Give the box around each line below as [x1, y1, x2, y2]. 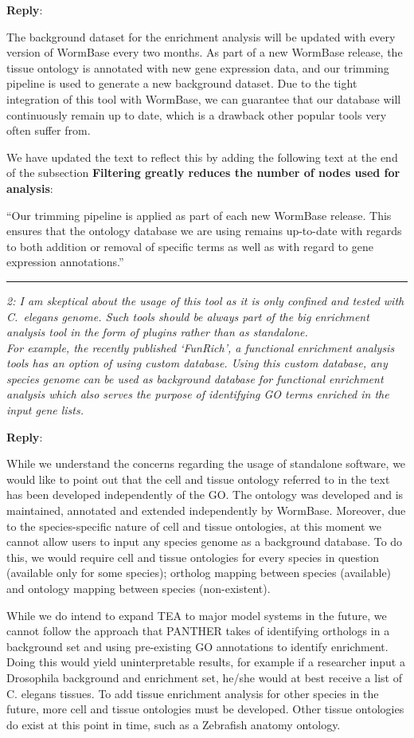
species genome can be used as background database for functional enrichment [6, 370, 384, 387]
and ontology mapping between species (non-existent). [6, 580, 271, 596]
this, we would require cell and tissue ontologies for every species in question [6, 548, 380, 565]
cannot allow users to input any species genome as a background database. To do [6, 533, 403, 550]
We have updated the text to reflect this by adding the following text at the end [6, 148, 398, 165]
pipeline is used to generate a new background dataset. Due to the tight [6, 75, 357, 92]
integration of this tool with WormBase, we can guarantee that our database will [6, 90, 401, 107]
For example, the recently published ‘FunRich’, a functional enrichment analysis [6, 339, 395, 355]
